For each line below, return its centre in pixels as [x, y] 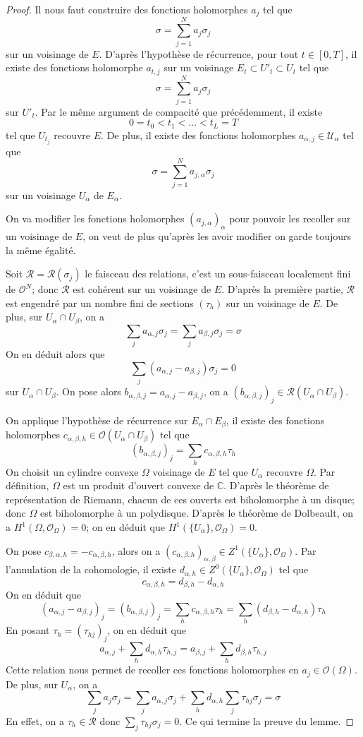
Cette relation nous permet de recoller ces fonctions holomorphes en [152, 670]
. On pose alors [88, 391]
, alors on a [136, 550]
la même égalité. [41, 250]
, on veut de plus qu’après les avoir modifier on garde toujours [217, 236]
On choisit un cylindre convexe [72, 471]
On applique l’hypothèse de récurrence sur [97, 420]
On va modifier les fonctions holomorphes [95, 218]
